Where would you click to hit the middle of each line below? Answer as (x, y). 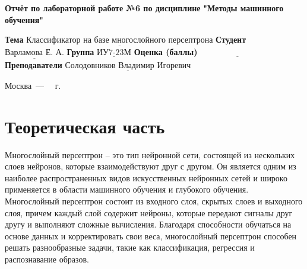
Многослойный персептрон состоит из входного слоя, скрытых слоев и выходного (154, 201)
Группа (80, 52)
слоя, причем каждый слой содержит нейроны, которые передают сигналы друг (149, 212)
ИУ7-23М (114, 53)
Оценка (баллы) (166, 52)
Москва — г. (33, 85)
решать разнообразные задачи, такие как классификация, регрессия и (130, 247)
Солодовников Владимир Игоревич (128, 65)
